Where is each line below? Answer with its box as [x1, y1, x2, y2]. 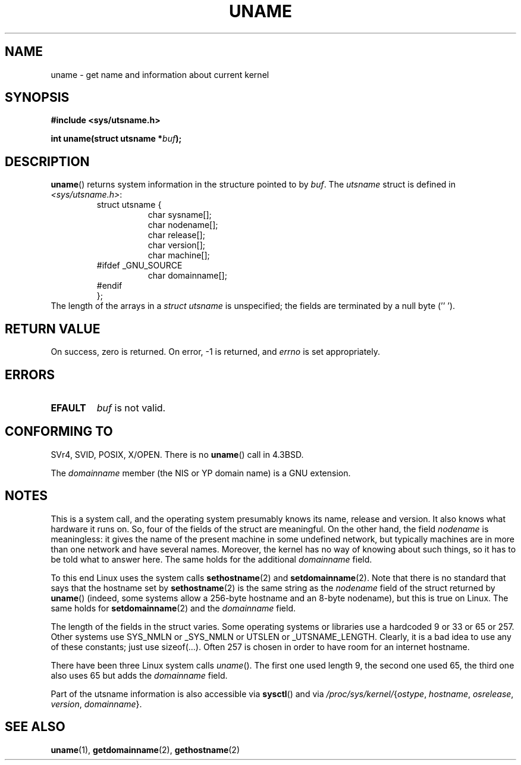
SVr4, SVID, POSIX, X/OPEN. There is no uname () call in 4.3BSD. [51, 449, 304, 460]
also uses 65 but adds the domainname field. [51, 670, 228, 680]
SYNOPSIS [5, 90, 70, 105]
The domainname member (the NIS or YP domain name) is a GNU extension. [51, 467, 351, 478]
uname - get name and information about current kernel [51, 69, 269, 80]
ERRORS [5, 367, 55, 382]
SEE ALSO [5, 719, 65, 735]
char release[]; [147, 230, 205, 241]
